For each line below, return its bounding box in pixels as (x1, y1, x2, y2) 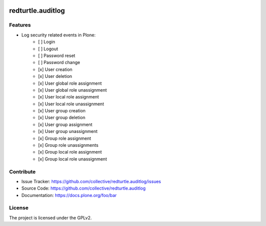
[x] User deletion (38, 73, 72, 79)
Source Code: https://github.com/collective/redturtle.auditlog (21, 185, 146, 192)
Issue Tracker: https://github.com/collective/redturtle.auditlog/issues (21, 178, 161, 184)
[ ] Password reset (38, 52, 76, 59)
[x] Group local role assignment (38, 149, 102, 155)
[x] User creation (38, 66, 72, 72)
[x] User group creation (38, 108, 86, 114)
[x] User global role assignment (38, 80, 102, 86)
